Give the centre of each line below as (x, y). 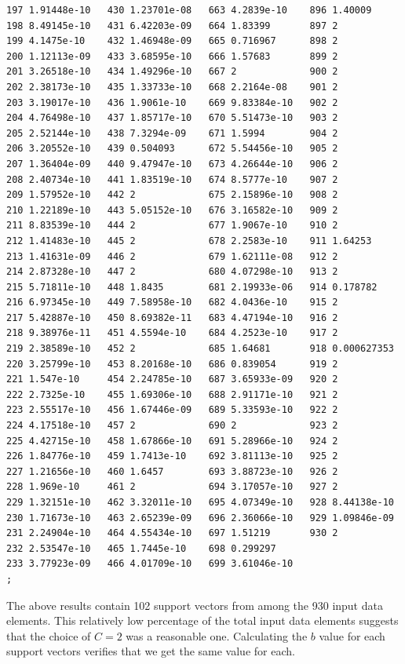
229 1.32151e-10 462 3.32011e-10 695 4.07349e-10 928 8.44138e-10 (200, 502)
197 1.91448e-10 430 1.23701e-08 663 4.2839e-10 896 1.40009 (189, 10)
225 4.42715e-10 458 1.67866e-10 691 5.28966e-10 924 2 (172, 441)
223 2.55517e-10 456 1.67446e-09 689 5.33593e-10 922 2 (172, 410)
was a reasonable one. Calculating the (217, 635)
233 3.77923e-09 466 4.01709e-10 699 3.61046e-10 (150, 564)
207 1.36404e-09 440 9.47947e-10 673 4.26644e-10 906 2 (172, 164)
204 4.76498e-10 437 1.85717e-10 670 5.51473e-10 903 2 (172, 118)
